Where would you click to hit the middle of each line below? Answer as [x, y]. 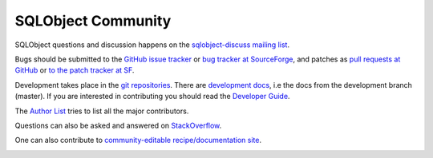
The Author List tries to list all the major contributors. [102, 111]
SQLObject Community [93, 21]
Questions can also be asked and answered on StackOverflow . [118, 125]
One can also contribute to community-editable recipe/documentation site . [138, 140]
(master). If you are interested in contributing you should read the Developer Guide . [152, 97]
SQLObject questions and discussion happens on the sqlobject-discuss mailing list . [152, 45]
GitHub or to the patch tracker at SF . [75, 70]
